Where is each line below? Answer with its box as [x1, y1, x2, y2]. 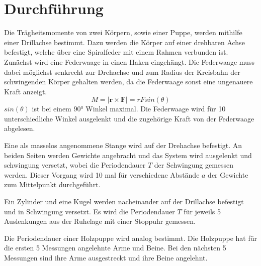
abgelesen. [4, 123, 35, 134]
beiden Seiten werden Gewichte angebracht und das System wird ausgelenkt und [4, 150, 252, 160]
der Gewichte [208, 169, 248, 180]
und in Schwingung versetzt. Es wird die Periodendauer [4, 206, 175, 216]
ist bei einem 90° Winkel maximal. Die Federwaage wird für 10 [32, 103, 226, 114]
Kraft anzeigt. [4, 86, 47, 96]
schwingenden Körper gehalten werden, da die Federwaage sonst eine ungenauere [4, 76, 253, 87]
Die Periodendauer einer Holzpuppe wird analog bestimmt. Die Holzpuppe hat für [4, 232, 257, 243]
